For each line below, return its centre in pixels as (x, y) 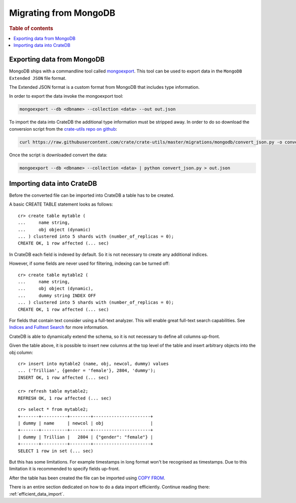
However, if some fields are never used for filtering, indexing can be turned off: (90, 263)
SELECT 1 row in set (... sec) (56, 451)
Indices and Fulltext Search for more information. (59, 327)
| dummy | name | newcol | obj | (86, 423)
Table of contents (31, 28)
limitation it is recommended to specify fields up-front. (65, 469)
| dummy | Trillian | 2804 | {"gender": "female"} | (86, 437)
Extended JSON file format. (38, 78)
